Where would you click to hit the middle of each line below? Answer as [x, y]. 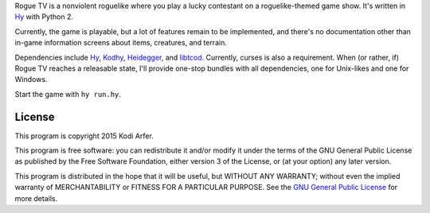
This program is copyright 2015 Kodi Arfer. [84, 136]
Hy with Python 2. [44, 17]
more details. [36, 198]
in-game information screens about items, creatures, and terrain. [121, 43]
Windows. [31, 79]
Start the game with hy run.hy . [68, 94]
